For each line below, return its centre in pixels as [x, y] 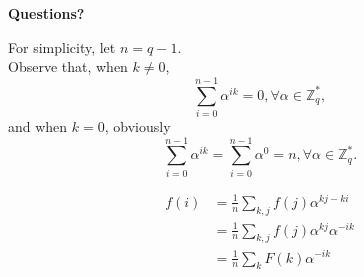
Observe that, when [68, 66]
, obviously [137, 125]
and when [38, 125]
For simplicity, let [62, 46]
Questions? [46, 13]
